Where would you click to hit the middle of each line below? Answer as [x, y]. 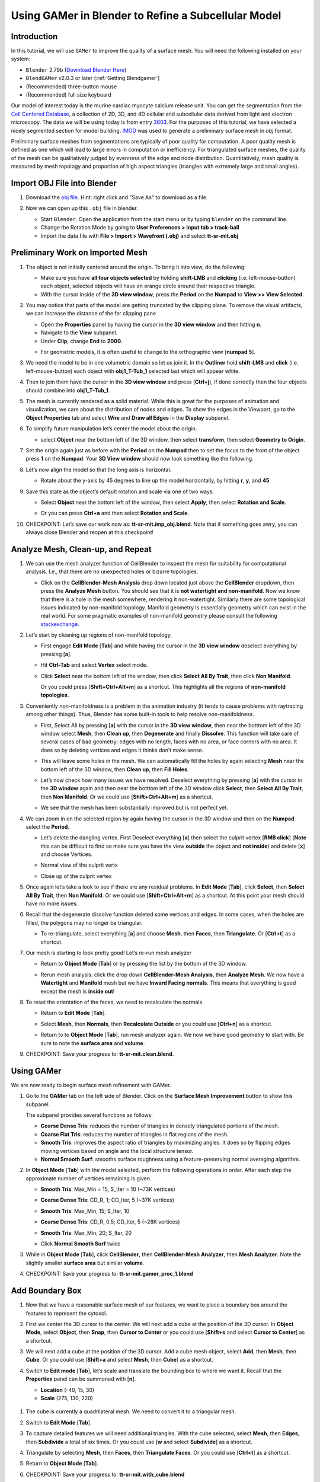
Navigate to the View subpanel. [79, 333]
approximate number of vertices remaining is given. [89, 1178]
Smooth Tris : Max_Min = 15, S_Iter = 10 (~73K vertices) [108, 1189]
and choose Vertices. [67, 854]
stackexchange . [60, 624]
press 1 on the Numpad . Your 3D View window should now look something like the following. [140, 459]
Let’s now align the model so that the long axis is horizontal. [99, 469]
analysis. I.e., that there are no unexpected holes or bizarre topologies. [112, 571]
